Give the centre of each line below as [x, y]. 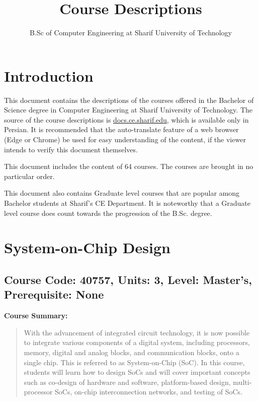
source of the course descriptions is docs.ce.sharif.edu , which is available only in [126, 119]
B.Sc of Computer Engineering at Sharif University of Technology [131, 33]
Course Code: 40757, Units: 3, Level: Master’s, [128, 279]
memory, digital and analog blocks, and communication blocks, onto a [132, 352]
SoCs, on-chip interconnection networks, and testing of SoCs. [149, 392]
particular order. [29, 176]
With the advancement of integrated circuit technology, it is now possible [137, 332]
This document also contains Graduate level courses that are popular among [122, 193]
